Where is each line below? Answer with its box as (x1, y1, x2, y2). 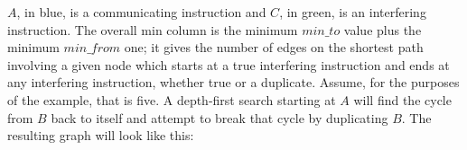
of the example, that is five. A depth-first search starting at (7, 90, 336, 109)
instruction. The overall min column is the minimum (7, 20, 298, 39)
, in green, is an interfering (279, 3, 426, 21)
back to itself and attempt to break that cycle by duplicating (51, 108, 388, 127)
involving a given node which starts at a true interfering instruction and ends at (7, 55, 450, 74)
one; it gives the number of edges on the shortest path (124, 38, 424, 57)
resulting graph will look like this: (7, 126, 194, 145)
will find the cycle (353, 90, 452, 109)
